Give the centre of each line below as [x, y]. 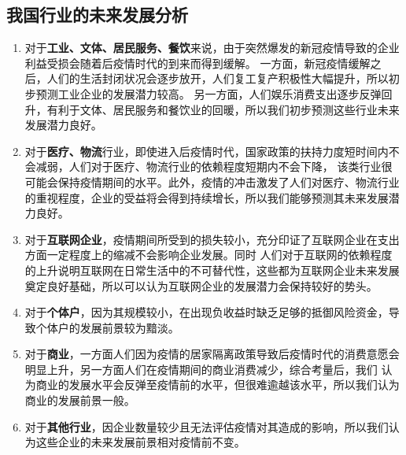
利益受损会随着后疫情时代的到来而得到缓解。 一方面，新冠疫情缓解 [197, 63]
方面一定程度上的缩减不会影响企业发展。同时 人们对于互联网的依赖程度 [209, 255]
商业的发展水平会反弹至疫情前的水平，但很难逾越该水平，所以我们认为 [218, 385]
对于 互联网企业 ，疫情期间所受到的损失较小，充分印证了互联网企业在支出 [212, 239]
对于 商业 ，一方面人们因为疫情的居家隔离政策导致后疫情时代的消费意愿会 [212, 354]
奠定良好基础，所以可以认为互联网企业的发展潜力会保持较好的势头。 [201, 285]
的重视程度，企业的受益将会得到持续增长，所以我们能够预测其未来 [196, 197]
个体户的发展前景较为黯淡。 [107, 327]
